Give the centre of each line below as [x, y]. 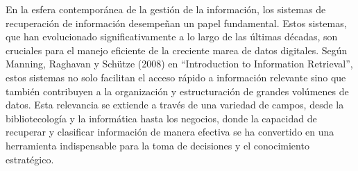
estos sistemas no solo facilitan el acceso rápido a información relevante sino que [176, 77]
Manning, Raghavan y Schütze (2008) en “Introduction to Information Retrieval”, [179, 64]
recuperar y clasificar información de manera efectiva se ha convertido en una [170, 132]
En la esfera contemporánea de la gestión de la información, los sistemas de [166, 9]
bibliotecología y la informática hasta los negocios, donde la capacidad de [161, 118]
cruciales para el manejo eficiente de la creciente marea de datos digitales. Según [177, 50]
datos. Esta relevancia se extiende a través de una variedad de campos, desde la [175, 105]
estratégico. [30, 159]
